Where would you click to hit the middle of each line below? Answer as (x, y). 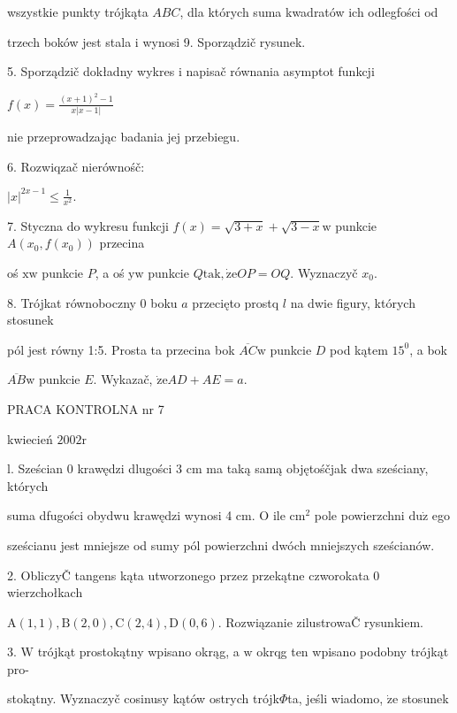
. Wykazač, (123, 379)
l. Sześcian (35, 468)
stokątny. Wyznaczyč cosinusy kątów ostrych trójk (143, 698)
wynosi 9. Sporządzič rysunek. (224, 41)
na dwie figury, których (353, 302)
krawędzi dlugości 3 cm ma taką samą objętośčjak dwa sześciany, (253, 468)
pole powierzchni (359, 515)
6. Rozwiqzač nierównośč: (76, 166)
